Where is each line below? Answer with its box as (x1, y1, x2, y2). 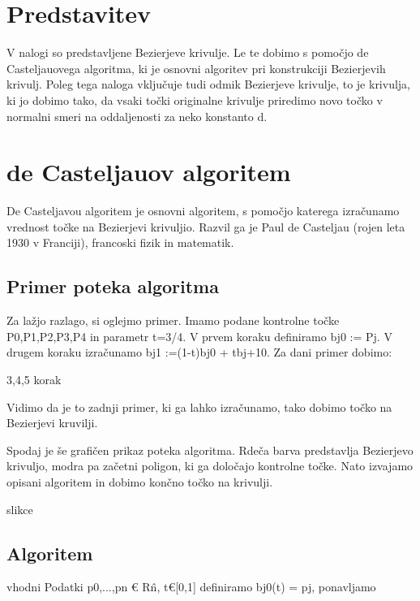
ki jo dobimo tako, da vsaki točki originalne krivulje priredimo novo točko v (6, 91, 383, 108)
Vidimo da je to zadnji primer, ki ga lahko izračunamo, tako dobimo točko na (6, 398, 392, 415)
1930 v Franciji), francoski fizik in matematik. (6, 234, 234, 251)
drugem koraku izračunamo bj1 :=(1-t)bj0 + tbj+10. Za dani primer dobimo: (6, 344, 392, 361)
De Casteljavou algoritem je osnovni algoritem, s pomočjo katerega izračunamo (6, 202, 400, 219)
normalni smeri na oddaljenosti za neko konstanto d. (6, 107, 268, 124)
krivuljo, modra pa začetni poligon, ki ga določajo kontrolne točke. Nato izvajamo (6, 457, 414, 474)
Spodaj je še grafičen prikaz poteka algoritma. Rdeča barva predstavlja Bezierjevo (6, 441, 414, 458)
